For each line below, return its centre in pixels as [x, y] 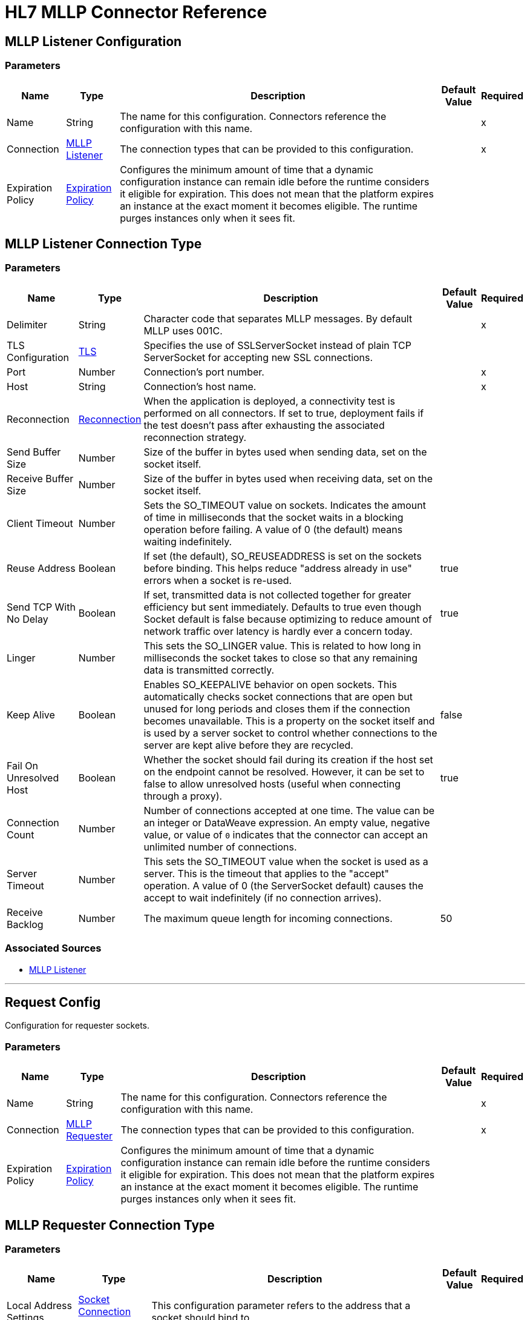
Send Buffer [34, 452]
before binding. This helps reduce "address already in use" [278, 568]
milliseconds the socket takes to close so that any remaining [281, 658]
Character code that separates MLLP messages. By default [278, 318]
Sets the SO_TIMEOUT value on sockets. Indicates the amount [285, 505]
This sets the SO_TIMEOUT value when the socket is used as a [286, 861]
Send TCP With [41, 607]
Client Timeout [40, 523]
